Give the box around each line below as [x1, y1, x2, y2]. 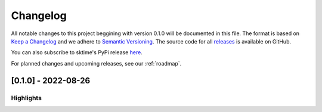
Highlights [11, 94, 42, 102]
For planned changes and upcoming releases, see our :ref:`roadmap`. [11, 60, 182, 67]
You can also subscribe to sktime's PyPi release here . [11, 49, 143, 56]
